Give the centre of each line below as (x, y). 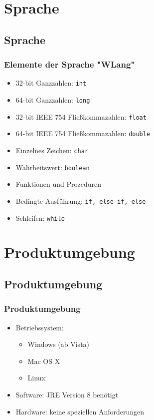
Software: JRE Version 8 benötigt (67, 394)
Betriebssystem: (40, 327)
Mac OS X (44, 361)
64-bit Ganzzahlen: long (53, 100)
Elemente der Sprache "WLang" (70, 64)
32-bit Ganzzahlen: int (51, 83)
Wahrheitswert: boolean (53, 167)
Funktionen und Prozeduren (59, 184)
